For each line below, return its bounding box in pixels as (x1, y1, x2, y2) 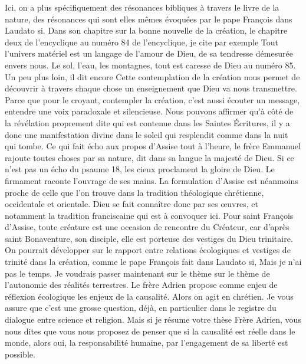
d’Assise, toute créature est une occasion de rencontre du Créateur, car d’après (5, 221, 289, 233)
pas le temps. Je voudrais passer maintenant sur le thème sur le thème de (5, 267, 270, 279)
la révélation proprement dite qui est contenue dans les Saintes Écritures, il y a (5, 116, 290, 129)
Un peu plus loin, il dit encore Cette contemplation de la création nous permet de (5, 70, 300, 83)
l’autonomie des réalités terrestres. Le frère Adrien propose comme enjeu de (5, 278, 278, 291)
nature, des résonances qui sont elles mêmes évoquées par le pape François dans (5, 12, 292, 25)
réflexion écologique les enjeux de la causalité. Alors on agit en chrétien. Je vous (5, 290, 294, 302)
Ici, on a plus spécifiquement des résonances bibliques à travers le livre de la (5, 1, 279, 13)
